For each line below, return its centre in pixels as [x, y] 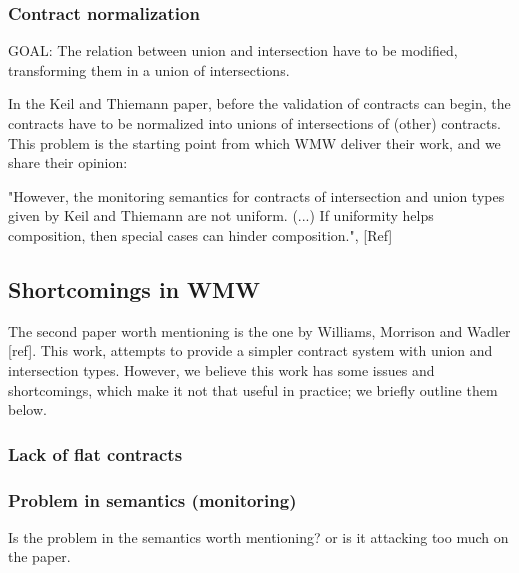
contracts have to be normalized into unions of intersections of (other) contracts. [254, 123]
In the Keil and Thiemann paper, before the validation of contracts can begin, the [259, 103]
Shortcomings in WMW [134, 288]
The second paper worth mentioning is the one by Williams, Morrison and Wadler [259, 330]
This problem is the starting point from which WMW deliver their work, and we [254, 142]
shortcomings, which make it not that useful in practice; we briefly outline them [253, 389]
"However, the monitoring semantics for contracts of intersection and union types [256, 195]
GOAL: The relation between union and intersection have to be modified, [233, 50]
